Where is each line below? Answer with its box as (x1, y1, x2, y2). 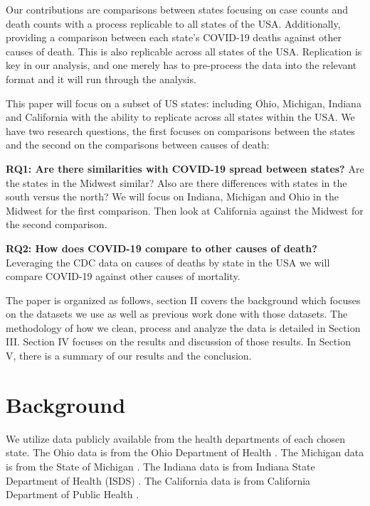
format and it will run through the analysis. (6, 71, 196, 86)
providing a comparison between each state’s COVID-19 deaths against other (6, 30, 342, 45)
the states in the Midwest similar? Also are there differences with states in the (6, 175, 347, 190)
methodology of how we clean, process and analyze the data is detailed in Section (6, 320, 361, 335)
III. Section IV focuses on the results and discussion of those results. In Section (6, 334, 351, 349)
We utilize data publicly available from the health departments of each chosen (6, 431, 346, 446)
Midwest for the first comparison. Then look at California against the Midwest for (6, 203, 364, 217)
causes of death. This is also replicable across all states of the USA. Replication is (6, 43, 362, 58)
